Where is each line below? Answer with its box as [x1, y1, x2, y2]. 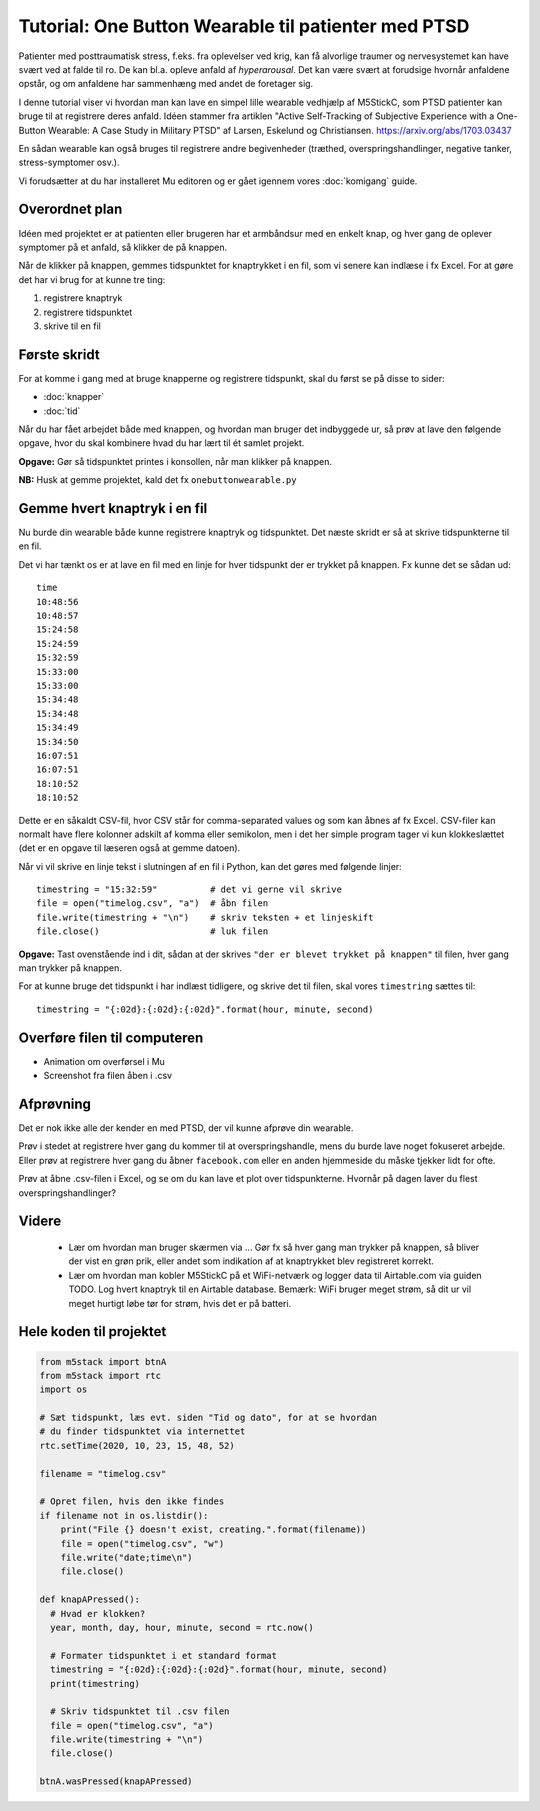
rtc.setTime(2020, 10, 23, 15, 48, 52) [39, 1440, 235, 1451]
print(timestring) [50, 1678, 140, 1689]
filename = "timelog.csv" [39, 1468, 167, 1479]
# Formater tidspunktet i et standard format [50, 1650, 277, 1661]
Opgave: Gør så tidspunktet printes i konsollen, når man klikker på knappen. [18, 455, 332, 467]
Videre [18, 1213, 62, 1230]
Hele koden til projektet [18, 1323, 167, 1340]
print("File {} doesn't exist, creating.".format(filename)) [60, 1524, 367, 1535]
